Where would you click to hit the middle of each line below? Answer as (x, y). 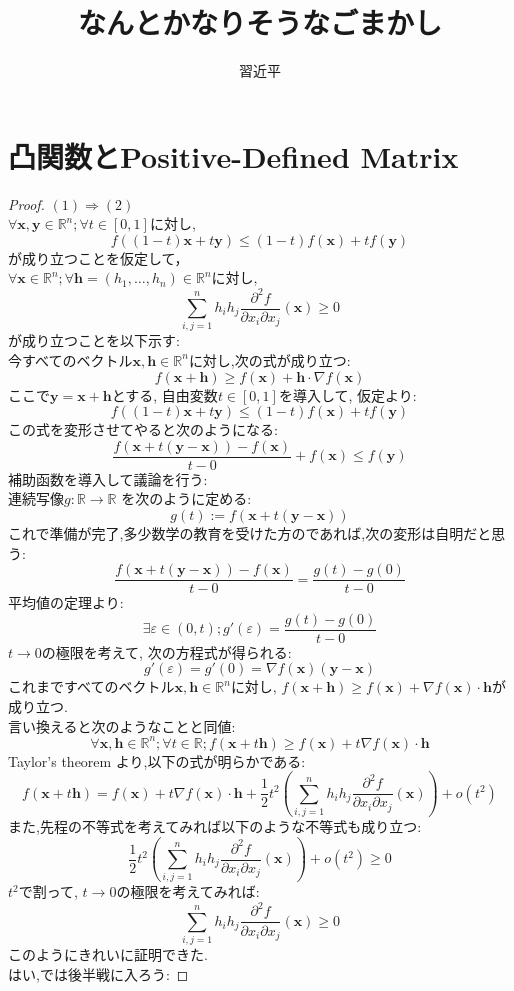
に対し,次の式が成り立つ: (269, 359)
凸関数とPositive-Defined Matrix (233, 155)
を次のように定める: (186, 498)
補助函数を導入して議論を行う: (108, 478)
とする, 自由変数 (164, 394)
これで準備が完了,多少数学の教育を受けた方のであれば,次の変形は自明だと (250, 532)
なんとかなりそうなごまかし (259, 22)
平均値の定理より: (66, 602)
